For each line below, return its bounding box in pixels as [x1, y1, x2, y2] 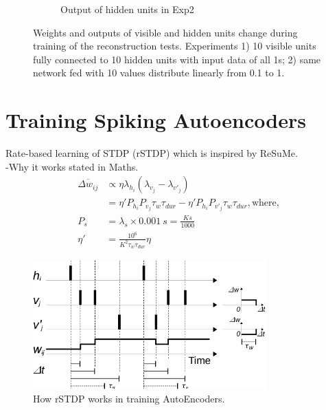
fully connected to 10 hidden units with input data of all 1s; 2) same [33, 52, 321, 66]
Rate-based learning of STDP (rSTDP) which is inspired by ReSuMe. [5, 146, 298, 160]
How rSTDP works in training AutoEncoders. [33, 391, 225, 406]
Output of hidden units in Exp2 [60, 2, 194, 16]
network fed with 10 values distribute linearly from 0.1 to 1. [33, 65, 285, 80]
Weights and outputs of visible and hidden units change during [33, 25, 298, 39]
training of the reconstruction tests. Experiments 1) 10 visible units [33, 39, 316, 53]
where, [251, 198, 279, 208]
